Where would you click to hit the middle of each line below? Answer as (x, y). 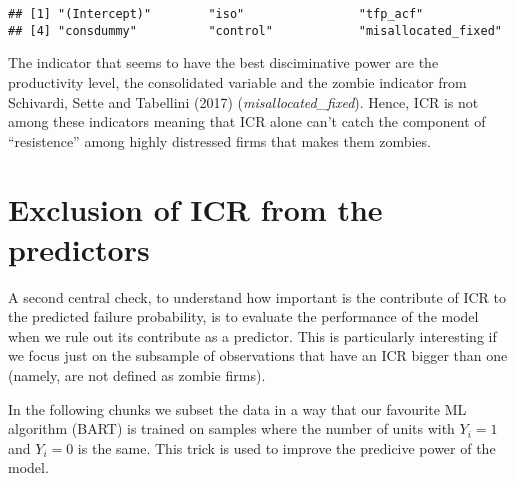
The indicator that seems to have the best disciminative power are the (223, 62)
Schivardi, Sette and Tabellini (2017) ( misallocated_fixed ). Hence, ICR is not (243, 101)
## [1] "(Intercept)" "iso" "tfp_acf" (216, 14)
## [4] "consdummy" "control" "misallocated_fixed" (255, 30)
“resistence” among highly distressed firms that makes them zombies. (219, 140)
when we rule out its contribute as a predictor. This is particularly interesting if (252, 335)
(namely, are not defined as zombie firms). (137, 374)
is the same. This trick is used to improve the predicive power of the (286, 447)
